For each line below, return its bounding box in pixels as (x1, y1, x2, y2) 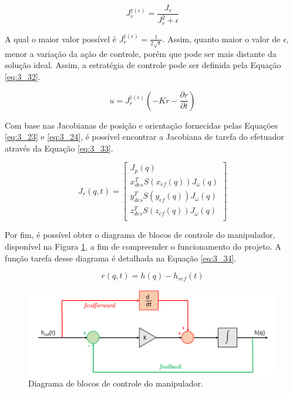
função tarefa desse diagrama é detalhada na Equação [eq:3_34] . (5, 251, 237, 264)
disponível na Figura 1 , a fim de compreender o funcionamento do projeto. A (5, 240, 281, 253)
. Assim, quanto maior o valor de (162, 32, 281, 45)
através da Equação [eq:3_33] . (5, 142, 113, 154)
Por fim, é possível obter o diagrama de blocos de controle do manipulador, (5, 229, 275, 241)
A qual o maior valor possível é (5, 32, 116, 45)
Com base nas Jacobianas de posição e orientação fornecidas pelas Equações (5, 119, 278, 131)
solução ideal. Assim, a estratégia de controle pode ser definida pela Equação (5, 59, 281, 71)
